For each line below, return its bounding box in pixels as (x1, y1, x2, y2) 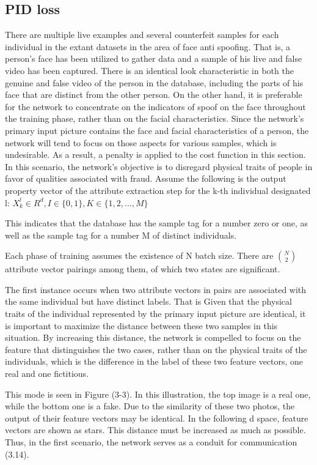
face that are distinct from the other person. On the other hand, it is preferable (5, 88, 302, 101)
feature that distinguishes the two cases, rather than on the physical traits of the (5, 343, 307, 355)
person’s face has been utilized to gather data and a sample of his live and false (5, 52, 302, 65)
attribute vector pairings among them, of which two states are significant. (5, 262, 280, 275)
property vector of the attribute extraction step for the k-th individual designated (5, 184, 311, 196)
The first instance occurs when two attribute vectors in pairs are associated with (5, 283, 307, 296)
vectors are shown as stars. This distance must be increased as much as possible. (5, 423, 306, 436)
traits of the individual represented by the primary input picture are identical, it (5, 307, 306, 320)
